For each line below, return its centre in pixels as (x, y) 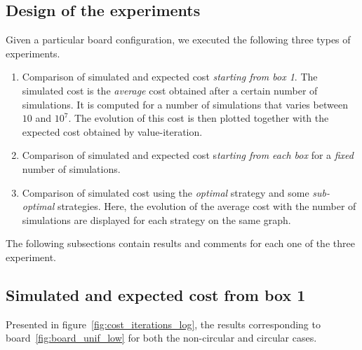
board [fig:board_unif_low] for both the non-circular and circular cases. (161, 338)
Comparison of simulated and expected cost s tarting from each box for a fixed (188, 155)
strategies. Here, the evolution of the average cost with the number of (207, 206)
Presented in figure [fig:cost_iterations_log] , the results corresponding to (163, 324)
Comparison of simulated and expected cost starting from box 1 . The (170, 77)
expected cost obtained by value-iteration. (112, 131)
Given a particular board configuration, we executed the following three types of (178, 40)
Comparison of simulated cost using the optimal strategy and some (166, 192)
